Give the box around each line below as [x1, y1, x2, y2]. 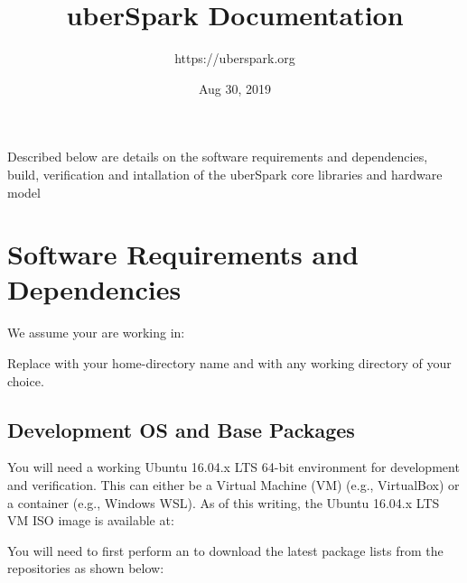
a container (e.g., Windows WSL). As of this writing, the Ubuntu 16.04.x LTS [7, 493, 440, 512]
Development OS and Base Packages [7, 415, 355, 443]
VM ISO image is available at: [7, 511, 174, 530]
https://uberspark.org [174, 49, 295, 68]
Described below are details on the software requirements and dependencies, [7, 147, 428, 166]
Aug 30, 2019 [198, 79, 272, 97]
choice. [7, 371, 44, 390]
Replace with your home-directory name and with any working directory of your [7, 354, 452, 372]
